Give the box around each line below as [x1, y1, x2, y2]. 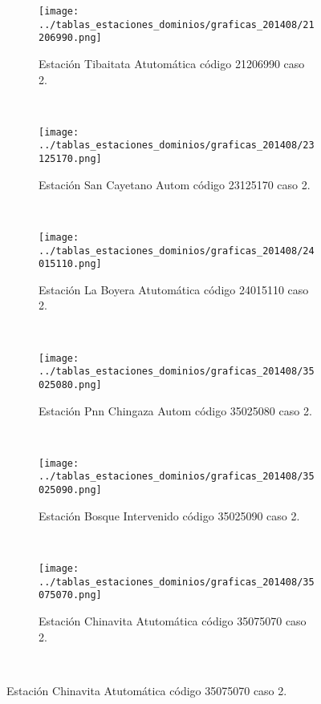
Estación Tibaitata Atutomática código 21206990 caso [39, 55, 305, 71]
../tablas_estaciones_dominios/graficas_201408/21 [39, 18, 315, 30]
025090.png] [39, 484, 102, 496]
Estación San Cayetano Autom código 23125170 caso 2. [39, 176, 311, 192]
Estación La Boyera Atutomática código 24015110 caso [39, 281, 309, 297]
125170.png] [39, 153, 102, 165]
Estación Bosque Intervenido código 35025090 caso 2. [39, 507, 300, 524]
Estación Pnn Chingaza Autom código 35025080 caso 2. [39, 402, 312, 419]
